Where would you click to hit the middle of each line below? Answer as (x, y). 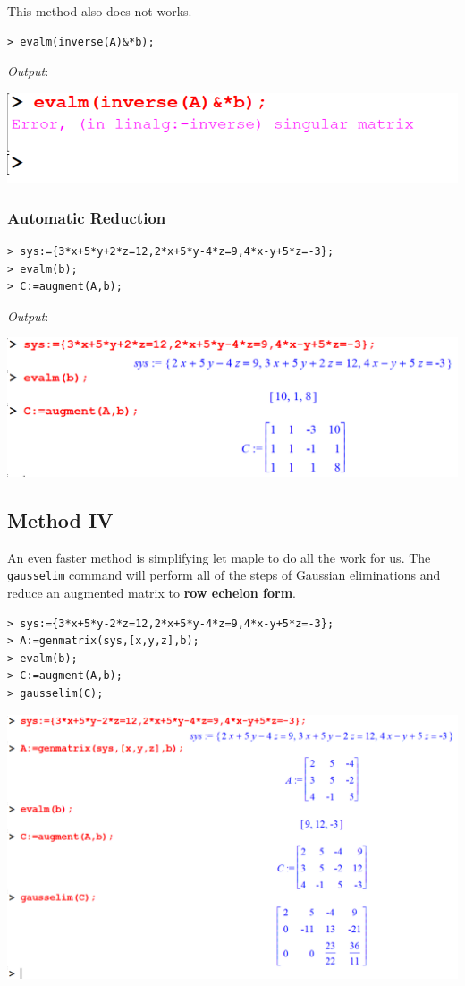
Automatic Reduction (87, 217)
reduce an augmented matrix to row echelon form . (152, 593)
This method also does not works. (100, 11)
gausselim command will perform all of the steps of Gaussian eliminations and (224, 575)
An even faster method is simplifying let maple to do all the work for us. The (219, 557)
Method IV (60, 519)
